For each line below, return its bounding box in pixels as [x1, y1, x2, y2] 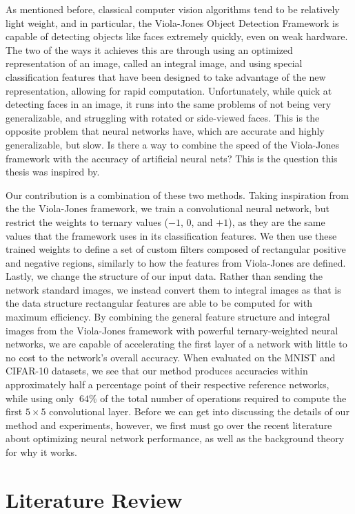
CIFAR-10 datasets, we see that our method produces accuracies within [6, 363, 308, 378]
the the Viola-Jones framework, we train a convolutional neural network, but [6, 201, 329, 216]
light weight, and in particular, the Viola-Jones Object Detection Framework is [6, 15, 339, 30]
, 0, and [180, 214, 213, 229]
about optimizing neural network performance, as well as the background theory [6, 431, 345, 446]
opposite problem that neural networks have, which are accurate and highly [6, 124, 325, 138]
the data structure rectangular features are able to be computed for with [6, 296, 312, 310]
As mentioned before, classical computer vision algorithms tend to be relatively [6, 2, 340, 16]
